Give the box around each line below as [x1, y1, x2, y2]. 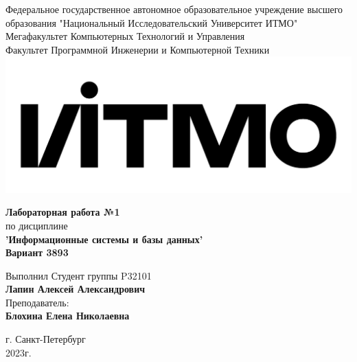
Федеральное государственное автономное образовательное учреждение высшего [5, 2, 343, 16]
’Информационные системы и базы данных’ [5, 231, 203, 246]
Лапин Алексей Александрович [5, 282, 146, 296]
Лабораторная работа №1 [5, 205, 120, 219]
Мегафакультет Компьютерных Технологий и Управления [5, 29, 245, 43]
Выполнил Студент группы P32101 [5, 268, 152, 282]
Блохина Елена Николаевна [5, 308, 130, 323]
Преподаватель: [5, 295, 69, 309]
